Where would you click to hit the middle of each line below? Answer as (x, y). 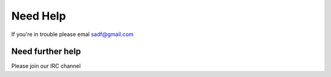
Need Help (39, 16)
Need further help (46, 52)
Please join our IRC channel (46, 66)
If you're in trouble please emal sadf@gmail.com (73, 34)
